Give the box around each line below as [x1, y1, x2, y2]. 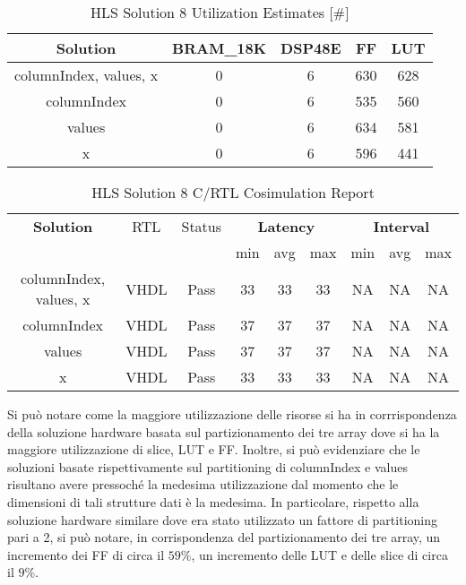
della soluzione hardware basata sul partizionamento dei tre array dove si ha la [7, 422, 440, 441]
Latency [257, 216, 315, 237]
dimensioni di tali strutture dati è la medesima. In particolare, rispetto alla [7, 492, 419, 511]
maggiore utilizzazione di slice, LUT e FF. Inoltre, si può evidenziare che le [7, 440, 420, 459]
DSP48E [280, 38, 341, 58]
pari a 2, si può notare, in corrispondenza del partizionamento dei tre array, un [7, 528, 441, 546]
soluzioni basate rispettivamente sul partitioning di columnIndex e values [7, 457, 408, 476]
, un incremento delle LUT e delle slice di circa [191, 545, 448, 563]
